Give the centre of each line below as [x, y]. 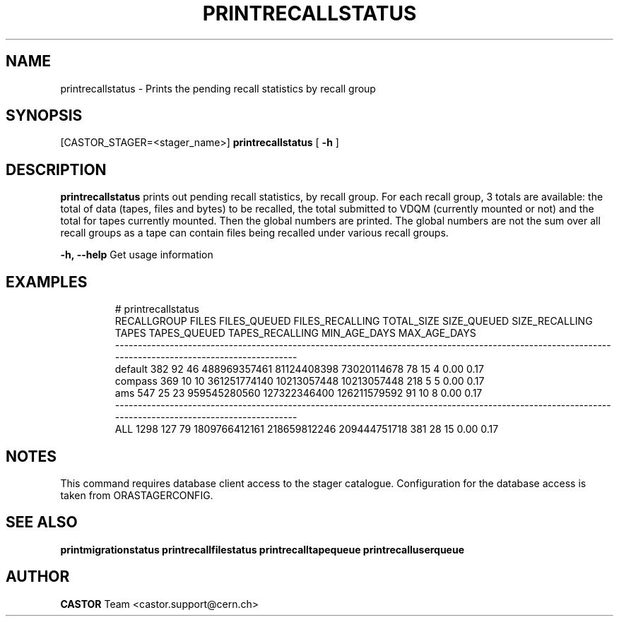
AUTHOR [38, 577]
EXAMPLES [47, 282]
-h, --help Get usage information [137, 255]
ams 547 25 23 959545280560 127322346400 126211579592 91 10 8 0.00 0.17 [299, 393]
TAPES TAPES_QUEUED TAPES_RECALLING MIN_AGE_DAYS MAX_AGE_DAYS [295, 333]
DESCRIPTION [56, 169]
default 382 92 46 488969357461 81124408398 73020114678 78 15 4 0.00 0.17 [299, 369]
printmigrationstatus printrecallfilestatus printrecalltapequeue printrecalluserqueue [263, 549]
